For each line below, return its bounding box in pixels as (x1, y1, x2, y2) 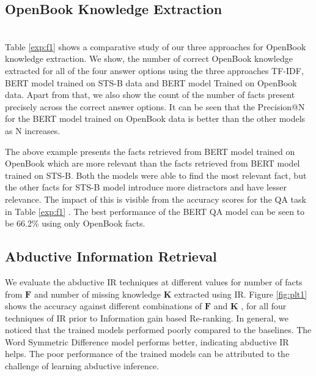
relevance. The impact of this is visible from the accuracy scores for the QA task (5, 192, 306, 205)
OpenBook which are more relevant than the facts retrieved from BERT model (5, 157, 300, 170)
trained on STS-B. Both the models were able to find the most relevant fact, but (5, 168, 307, 181)
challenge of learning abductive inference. (5, 359, 160, 372)
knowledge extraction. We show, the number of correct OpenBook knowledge (5, 52, 293, 65)
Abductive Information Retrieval (5, 247, 217, 266)
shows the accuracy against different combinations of (5, 299, 202, 312)
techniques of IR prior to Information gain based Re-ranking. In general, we (5, 311, 288, 324)
